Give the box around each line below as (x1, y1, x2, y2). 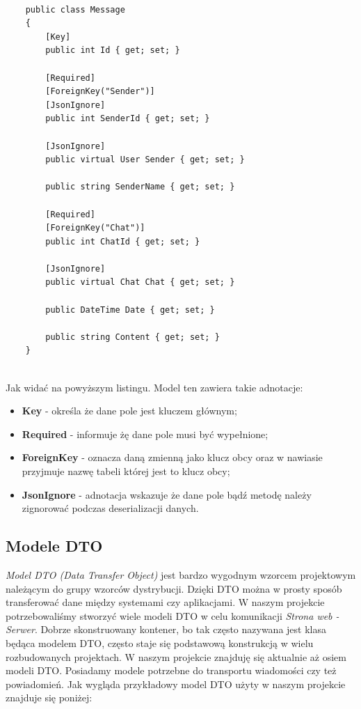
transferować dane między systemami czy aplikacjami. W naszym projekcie (6, 595, 325, 609)
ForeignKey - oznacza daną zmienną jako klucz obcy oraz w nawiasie (22, 450, 323, 465)
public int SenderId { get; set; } (45, 114, 210, 124)
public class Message (25, 4, 125, 15)
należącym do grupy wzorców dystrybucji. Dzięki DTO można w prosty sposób (6, 581, 342, 595)
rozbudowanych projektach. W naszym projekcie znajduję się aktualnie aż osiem (6, 649, 346, 664)
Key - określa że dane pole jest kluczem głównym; (22, 403, 237, 418)
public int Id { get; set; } (45, 45, 180, 56)
